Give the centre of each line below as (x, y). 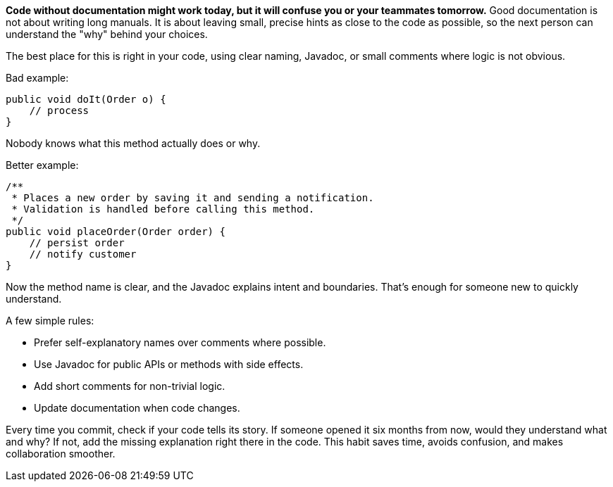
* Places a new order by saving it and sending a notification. (193, 198)
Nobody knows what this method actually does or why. (133, 143)
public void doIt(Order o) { (86, 99)
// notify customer (83, 254)
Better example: (42, 165)
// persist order (77, 243)
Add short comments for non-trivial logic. (130, 386)
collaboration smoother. (61, 454)
